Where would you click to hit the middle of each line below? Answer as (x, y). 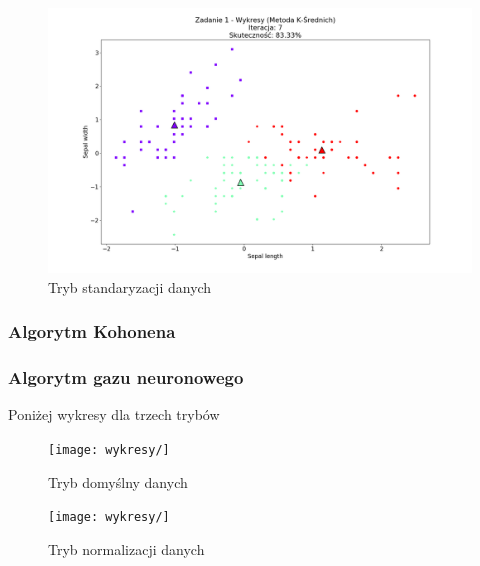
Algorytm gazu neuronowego (126, 376)
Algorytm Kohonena (92, 331)
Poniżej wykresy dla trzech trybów (114, 414)
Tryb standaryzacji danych (130, 286)
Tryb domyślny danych (118, 481)
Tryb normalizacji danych (126, 548)
